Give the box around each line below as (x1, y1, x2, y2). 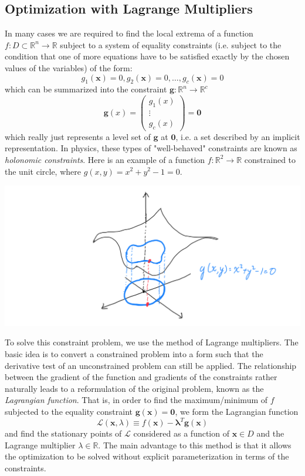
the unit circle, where (5, 165, 81, 177)
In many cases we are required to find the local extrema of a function (5, 27, 253, 39)
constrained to (244, 153, 296, 165)
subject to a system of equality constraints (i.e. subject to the (60, 38, 282, 51)
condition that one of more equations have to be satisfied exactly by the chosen (5, 50, 290, 62)
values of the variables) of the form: (5, 61, 133, 74)
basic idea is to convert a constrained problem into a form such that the (5, 347, 263, 360)
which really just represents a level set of (5, 130, 151, 142)
